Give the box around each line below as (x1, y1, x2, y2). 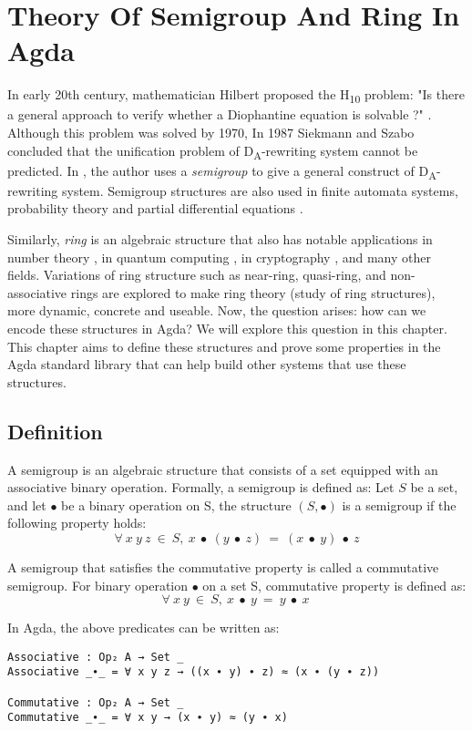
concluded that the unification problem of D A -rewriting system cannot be (7, 140, 418, 162)
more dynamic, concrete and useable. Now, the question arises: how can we (7, 301, 426, 320)
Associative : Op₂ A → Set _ (7, 650, 184, 664)
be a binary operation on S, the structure (61, 495, 292, 514)
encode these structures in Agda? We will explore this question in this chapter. (7, 319, 447, 338)
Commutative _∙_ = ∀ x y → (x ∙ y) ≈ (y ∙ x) (7, 711, 288, 725)
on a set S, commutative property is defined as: (202, 575, 467, 594)
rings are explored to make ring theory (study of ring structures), (70, 283, 436, 302)
